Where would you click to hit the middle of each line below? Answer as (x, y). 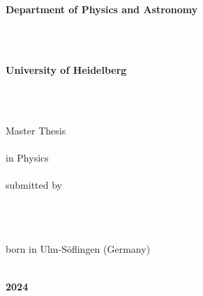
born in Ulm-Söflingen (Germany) (78, 249)
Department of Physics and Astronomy (102, 9)
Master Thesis (36, 130)
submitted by (34, 184)
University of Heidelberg (66, 69)
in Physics (27, 157)
